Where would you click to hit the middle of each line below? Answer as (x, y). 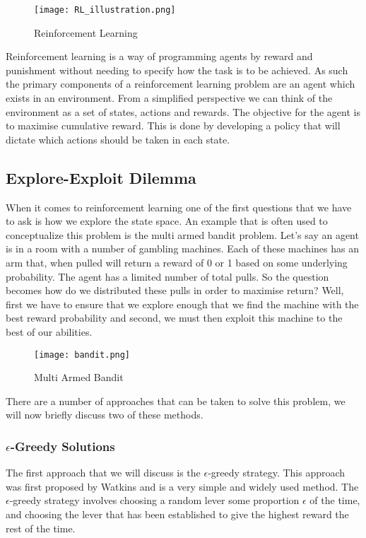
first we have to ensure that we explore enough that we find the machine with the (182, 304)
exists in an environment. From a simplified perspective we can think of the (169, 98)
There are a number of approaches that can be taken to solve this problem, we (176, 400)
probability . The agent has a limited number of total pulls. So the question (167, 276)
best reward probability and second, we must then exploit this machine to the (174, 318)
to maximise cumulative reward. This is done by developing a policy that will (173, 125)
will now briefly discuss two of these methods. (105, 415)
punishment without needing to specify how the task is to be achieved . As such (177, 70)
